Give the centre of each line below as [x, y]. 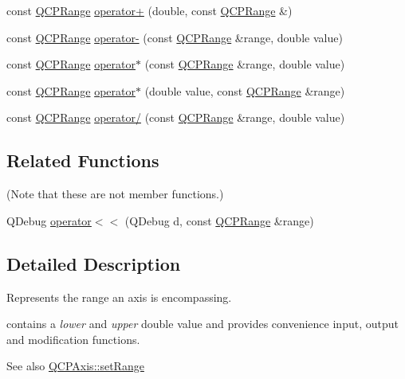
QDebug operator [49, 220]
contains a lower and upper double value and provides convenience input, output [202, 324]
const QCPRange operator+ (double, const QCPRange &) [149, 10]
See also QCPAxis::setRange [75, 366]
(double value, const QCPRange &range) [245, 90]
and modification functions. [73, 339]
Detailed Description [94, 263]
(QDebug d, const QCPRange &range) [219, 220]
